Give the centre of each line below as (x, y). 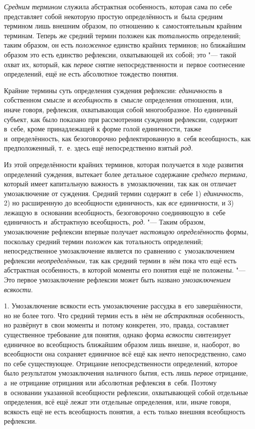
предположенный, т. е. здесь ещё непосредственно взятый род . (99, 148)
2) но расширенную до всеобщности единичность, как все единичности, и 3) (119, 203)
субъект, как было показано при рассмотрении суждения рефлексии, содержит (121, 119)
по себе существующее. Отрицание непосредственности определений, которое (121, 363)
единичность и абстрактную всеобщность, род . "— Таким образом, (105, 222)
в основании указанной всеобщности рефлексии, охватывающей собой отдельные (126, 392)
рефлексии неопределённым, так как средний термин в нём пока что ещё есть (120, 260)
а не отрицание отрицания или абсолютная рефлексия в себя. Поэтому (110, 382)
